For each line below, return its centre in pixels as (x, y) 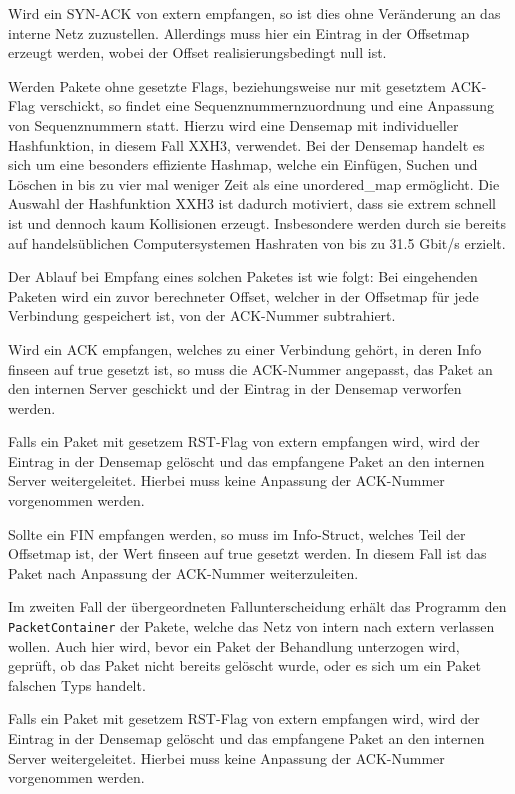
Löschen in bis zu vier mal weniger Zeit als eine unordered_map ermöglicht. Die (254, 183)
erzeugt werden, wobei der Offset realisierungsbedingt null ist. (197, 52)
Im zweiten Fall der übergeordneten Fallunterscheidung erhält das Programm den (257, 606)
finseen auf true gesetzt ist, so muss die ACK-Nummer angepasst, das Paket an (250, 368)
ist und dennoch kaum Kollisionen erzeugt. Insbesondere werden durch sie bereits (257, 222)
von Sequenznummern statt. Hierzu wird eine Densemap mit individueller (233, 124)
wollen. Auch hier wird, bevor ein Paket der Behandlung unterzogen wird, (234, 645)
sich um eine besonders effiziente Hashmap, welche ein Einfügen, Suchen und (243, 164)
